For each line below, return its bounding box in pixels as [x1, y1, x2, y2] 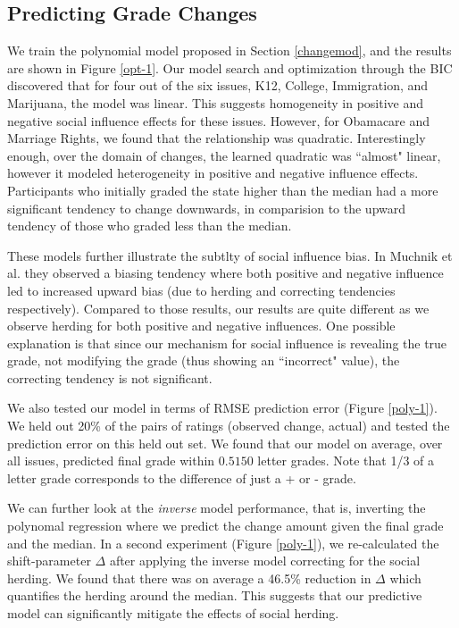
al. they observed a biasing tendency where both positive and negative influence [7, 264, 444, 282]
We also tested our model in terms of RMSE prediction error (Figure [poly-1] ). [7, 398, 438, 417]
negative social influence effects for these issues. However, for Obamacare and [7, 111, 430, 130]
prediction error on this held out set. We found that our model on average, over [7, 433, 443, 452]
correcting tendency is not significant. [7, 368, 213, 387]
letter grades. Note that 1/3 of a [257, 451, 435, 470]
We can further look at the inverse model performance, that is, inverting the [7, 498, 426, 517]
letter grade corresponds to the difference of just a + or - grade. [7, 468, 356, 487]
